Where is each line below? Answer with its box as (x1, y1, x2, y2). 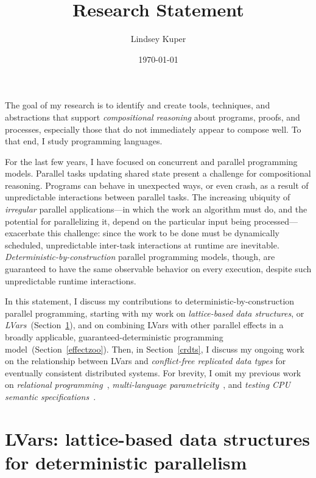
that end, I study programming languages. (5, 135, 163, 147)
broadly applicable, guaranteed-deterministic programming (5, 331, 223, 343)
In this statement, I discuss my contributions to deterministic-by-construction (5, 295, 295, 308)
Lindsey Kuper (130, 32, 186, 45)
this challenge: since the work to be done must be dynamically (47, 227, 279, 239)
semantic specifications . (5, 390, 96, 402)
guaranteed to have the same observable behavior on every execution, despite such (5, 262, 312, 275)
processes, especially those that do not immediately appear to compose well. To (5, 122, 301, 135)
